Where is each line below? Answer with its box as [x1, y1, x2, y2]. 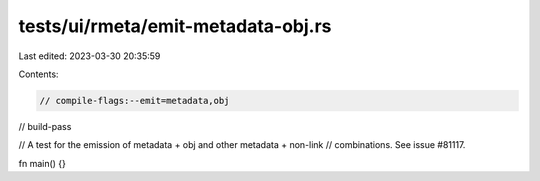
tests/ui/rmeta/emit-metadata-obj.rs [18, 15, 332, 37]
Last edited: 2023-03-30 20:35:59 [18, 50, 161, 62]
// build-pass [18, 120, 72, 132]
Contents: [18, 68, 59, 80]
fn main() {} [18, 157, 67, 169]
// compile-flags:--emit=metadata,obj [39, 95, 230, 106]
